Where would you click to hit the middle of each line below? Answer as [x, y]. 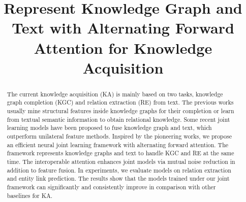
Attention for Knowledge [123, 47]
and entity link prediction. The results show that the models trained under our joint [118, 178]
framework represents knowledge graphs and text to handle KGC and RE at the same [120, 153]
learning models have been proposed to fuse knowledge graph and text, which [109, 128]
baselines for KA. [30, 195]
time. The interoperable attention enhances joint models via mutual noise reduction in [121, 161]
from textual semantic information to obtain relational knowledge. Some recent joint [118, 119]
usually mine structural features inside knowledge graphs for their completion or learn [120, 111]
